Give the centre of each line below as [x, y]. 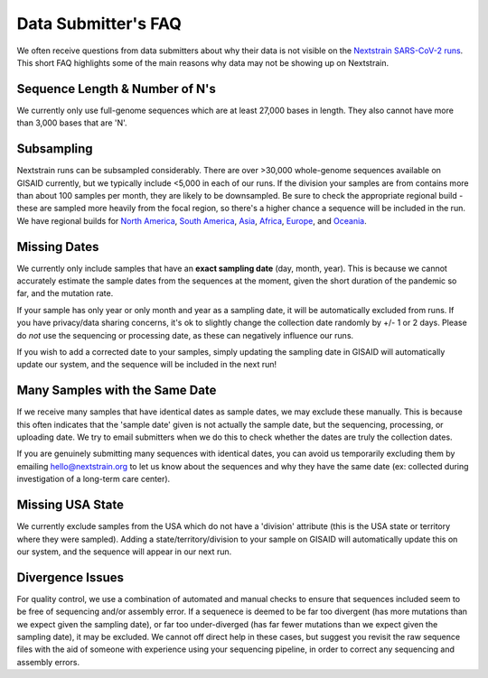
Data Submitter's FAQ [99, 23]
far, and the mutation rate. [65, 293]
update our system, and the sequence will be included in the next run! [147, 365]
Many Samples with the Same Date [117, 390]
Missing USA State [70, 505]
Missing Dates [58, 247]
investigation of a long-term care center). [94, 479]
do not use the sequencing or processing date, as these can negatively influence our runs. [185, 335]
